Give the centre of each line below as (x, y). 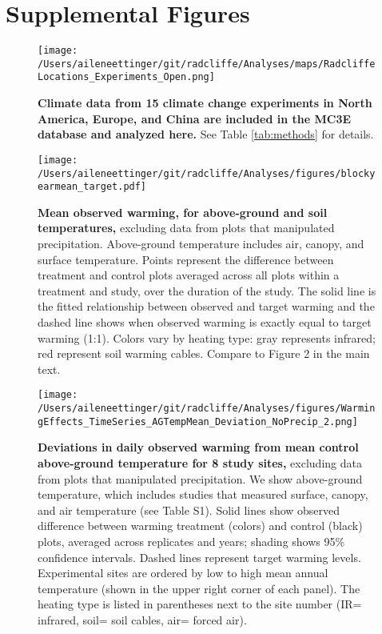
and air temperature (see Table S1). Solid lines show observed (189, 510)
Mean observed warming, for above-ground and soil (183, 212)
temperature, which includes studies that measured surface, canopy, (203, 494)
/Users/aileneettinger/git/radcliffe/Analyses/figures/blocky (207, 173)
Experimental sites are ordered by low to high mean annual (183, 573)
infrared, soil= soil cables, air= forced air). (142, 619)
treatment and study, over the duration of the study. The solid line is (207, 290)
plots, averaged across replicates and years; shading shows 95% (191, 541)
